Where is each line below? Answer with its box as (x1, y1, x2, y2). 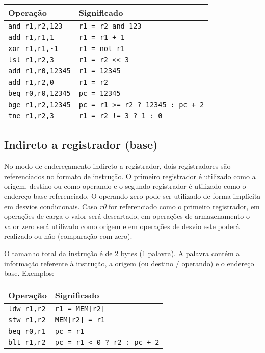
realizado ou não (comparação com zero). (4, 231, 132, 241)
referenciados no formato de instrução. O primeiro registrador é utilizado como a (4, 170, 256, 181)
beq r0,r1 (8, 326, 46, 335)
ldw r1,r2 (8, 304, 46, 313)
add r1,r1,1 (8, 33, 55, 41)
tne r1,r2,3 (8, 112, 55, 120)
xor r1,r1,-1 (8, 44, 59, 53)
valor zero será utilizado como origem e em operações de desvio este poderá (4, 220, 240, 231)
